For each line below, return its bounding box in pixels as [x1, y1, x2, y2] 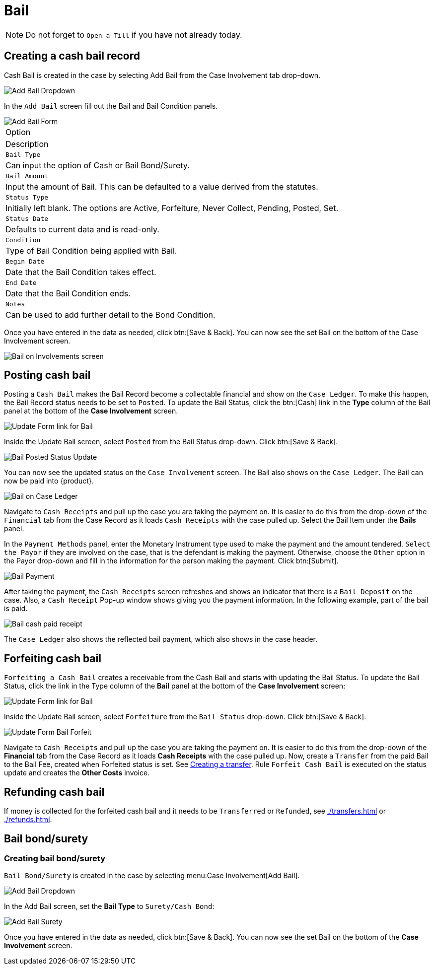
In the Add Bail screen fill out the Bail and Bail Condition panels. [4, 101, 218, 110]
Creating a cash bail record [4, 50, 140, 63]
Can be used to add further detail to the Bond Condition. [5, 309, 216, 320]
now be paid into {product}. [4, 477, 94, 485]
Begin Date [5, 257, 45, 265]
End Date [5, 278, 37, 286]
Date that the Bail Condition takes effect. [5, 267, 156, 277]
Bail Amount [5, 172, 49, 180]
